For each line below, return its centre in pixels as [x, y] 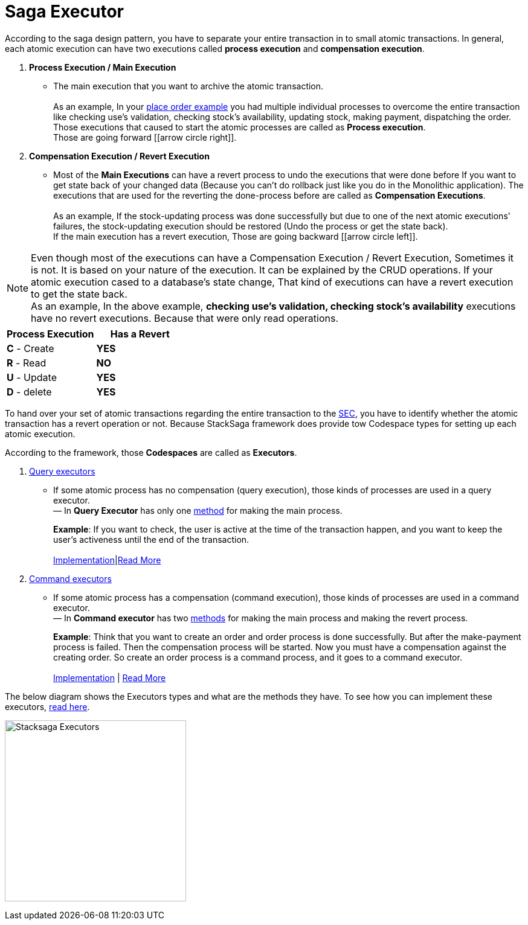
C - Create [31, 348]
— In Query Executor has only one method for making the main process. [198, 510]
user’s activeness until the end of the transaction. [151, 539]
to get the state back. [79, 294]
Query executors [62, 471]
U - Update [32, 377]
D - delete [29, 392]
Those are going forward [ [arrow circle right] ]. [145, 137]
